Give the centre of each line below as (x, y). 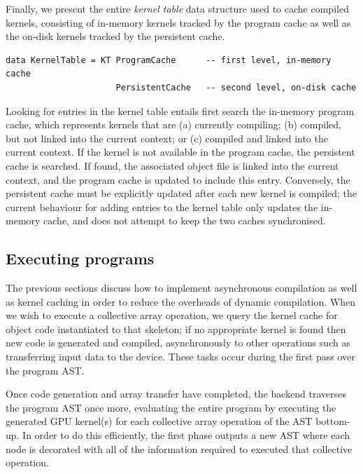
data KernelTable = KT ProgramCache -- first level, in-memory (169, 60)
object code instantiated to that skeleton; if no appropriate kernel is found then (176, 329)
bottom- (333, 421)
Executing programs (80, 258)
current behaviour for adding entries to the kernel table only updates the (162, 206)
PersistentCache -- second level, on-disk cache (236, 87)
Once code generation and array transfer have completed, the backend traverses (176, 394)
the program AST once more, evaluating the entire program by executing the (171, 407)
